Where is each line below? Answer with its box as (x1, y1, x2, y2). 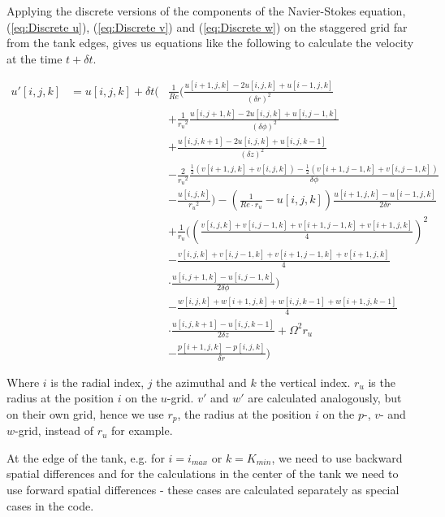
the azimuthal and (156, 373, 247, 390)
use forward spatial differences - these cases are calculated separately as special (6, 481, 400, 498)
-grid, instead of (15, 422, 93, 439)
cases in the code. (6, 497, 94, 514)
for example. (111, 422, 173, 439)
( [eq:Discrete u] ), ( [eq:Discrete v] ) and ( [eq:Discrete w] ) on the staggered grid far (6, 18, 408, 35)
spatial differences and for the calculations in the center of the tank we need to (6, 465, 399, 482)
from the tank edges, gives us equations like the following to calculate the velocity (6, 34, 414, 51)
